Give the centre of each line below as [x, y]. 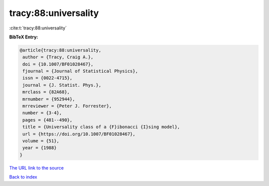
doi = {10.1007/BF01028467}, [58, 64]
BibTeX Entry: [24, 37]
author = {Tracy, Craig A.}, [58, 57]
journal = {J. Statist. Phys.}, [62, 85]
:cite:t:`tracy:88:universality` [38, 28]
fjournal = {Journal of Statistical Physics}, [80, 71]
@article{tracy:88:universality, [61, 50]
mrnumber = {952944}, [49, 99]
